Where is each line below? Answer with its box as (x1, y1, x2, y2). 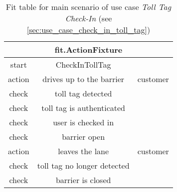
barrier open (62, 131, 105, 142)
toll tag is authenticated (41, 102, 125, 113)
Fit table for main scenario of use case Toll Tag (5, 1, 172, 12)
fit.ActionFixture (54, 44, 123, 55)
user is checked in (53, 116, 114, 128)
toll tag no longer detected (37, 160, 130, 171)
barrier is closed (55, 174, 111, 186)
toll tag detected (54, 88, 112, 99)
